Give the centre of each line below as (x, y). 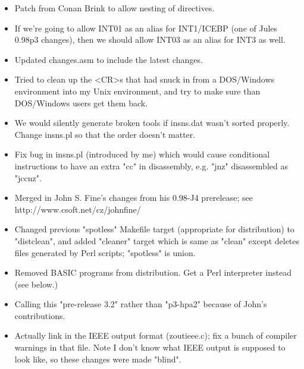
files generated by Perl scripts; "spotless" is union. (105, 252)
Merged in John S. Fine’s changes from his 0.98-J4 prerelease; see (134, 198)
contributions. (40, 315)
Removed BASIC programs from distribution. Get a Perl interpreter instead (153, 272)
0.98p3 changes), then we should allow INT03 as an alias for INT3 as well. (150, 40)
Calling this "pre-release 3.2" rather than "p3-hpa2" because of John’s (141, 304)
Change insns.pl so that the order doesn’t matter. (105, 134)
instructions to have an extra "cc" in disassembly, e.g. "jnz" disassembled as (151, 165)
